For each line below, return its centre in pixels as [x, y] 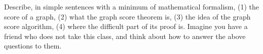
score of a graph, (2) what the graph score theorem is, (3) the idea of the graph [127, 16]
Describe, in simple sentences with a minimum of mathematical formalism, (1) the [132, 6]
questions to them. [33, 46]
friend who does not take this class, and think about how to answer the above [125, 36]
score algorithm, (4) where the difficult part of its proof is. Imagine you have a [126, 26]
